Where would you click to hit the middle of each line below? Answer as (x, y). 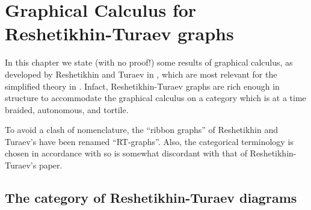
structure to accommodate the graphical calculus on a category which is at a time (155, 98)
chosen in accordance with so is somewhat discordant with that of (126, 153)
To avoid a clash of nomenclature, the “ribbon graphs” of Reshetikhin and (142, 130)
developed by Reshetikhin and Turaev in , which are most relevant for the (141, 74)
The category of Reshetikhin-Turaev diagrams (151, 198)
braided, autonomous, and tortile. (67, 109)
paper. (51, 165)
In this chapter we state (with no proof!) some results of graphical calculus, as (149, 62)
